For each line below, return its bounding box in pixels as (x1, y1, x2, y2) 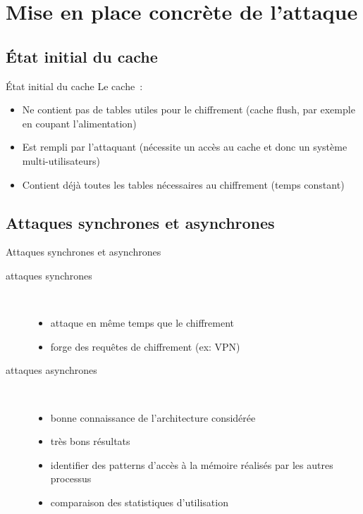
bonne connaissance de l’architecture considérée (50, 410, 256, 425)
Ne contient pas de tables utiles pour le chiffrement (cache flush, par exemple (22, 102, 355, 117)
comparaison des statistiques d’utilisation (50, 494, 228, 509)
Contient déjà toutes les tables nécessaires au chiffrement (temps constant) (22, 177, 345, 192)
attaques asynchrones (6, 363, 97, 377)
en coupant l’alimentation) (22, 115, 137, 130)
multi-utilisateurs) (22, 153, 101, 168)
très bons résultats (50, 434, 130, 449)
